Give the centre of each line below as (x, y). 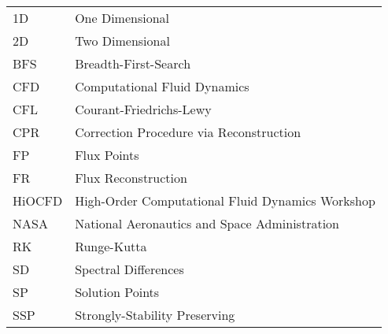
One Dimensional (122, 18)
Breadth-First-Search (133, 63)
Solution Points (117, 292)
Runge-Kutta (111, 246)
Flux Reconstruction (131, 178)
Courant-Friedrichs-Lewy (143, 109)
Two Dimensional (122, 41)
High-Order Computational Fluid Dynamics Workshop (225, 200)
